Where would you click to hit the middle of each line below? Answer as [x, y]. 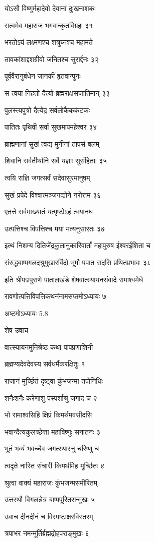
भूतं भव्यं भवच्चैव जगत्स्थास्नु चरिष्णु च [52, 448]
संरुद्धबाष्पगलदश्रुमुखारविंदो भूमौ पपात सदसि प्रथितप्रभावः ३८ [78, 262]
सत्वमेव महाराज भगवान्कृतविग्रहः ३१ [49, 25]
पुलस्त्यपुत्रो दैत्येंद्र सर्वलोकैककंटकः [47, 110]
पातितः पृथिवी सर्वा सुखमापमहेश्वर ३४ [51, 127]
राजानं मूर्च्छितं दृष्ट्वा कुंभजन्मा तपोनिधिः [54, 381]
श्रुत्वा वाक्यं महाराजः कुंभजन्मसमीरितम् [51, 482]
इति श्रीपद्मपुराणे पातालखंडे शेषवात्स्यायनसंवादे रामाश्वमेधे [74, 279]
